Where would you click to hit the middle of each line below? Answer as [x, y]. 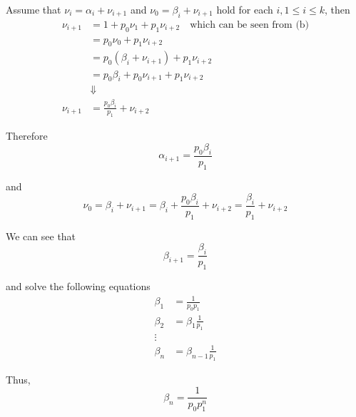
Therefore [27, 136]
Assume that [34, 9]
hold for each [245, 9]
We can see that [41, 236]
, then [337, 9]
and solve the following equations [78, 286]
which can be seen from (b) [250, 25]
